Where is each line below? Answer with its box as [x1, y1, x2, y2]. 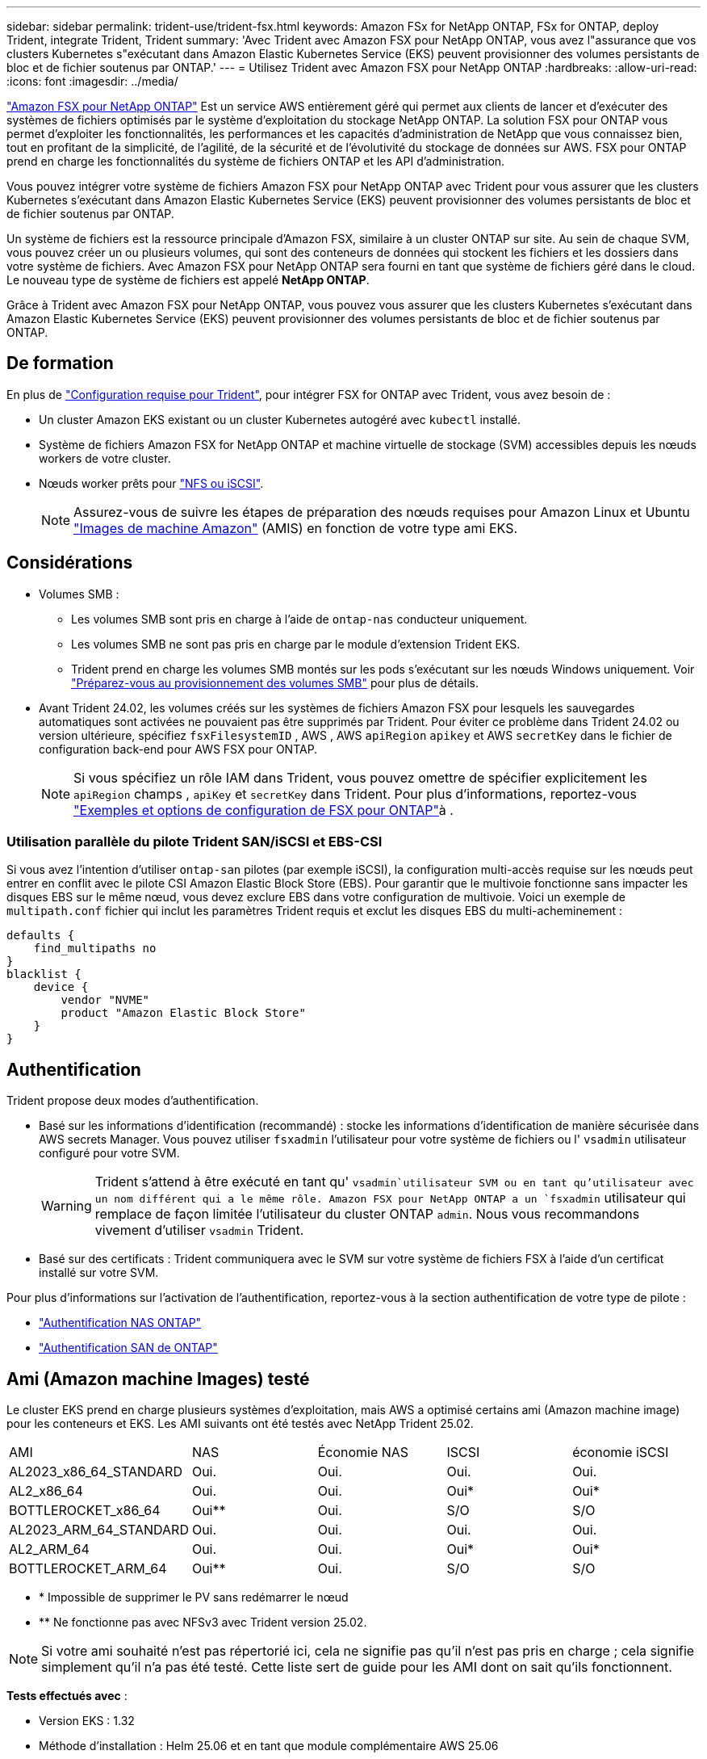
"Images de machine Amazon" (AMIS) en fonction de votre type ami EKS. [73, 519, 518, 536]
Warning [41, 1198, 92, 1215]
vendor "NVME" [61, 993, 150, 1007]
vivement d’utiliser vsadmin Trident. [94, 1222, 304, 1239]
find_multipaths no [33, 942, 157, 955]
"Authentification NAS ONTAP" [39, 1316, 202, 1330]
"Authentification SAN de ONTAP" [39, 1341, 218, 1355]
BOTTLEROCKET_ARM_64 [9, 1560, 167, 1577]
